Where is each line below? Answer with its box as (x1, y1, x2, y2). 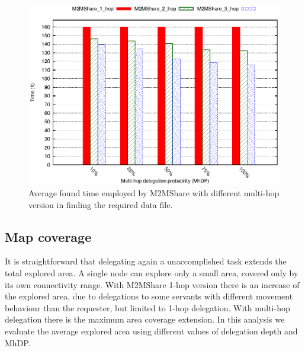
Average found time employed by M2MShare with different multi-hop (28, 187, 280, 199)
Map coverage (5, 227, 92, 245)
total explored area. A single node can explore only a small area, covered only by (5, 266, 298, 279)
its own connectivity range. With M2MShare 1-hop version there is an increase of (5, 278, 300, 291)
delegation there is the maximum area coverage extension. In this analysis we (5, 313, 285, 326)
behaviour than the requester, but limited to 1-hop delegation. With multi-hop (5, 301, 290, 314)
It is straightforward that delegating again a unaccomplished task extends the (5, 255, 287, 267)
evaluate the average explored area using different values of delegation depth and (5, 324, 298, 337)
